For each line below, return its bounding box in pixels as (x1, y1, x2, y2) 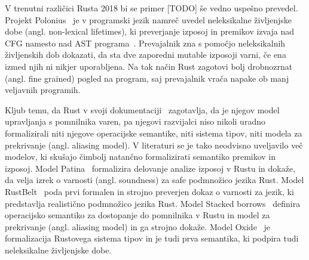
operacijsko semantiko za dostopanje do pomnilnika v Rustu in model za (5, 209, 270, 221)
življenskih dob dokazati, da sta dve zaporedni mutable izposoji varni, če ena (5, 48, 286, 61)
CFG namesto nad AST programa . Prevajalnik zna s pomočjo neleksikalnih (5, 36, 286, 49)
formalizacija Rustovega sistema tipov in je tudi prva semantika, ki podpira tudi (5, 232, 299, 244)
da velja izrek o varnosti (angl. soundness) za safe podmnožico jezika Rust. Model (5, 174, 304, 186)
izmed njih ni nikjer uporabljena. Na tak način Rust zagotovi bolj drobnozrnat (5, 60, 293, 72)
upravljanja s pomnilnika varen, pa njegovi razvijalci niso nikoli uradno (5, 115, 265, 128)
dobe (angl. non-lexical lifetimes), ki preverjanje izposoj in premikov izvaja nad (5, 25, 295, 38)
